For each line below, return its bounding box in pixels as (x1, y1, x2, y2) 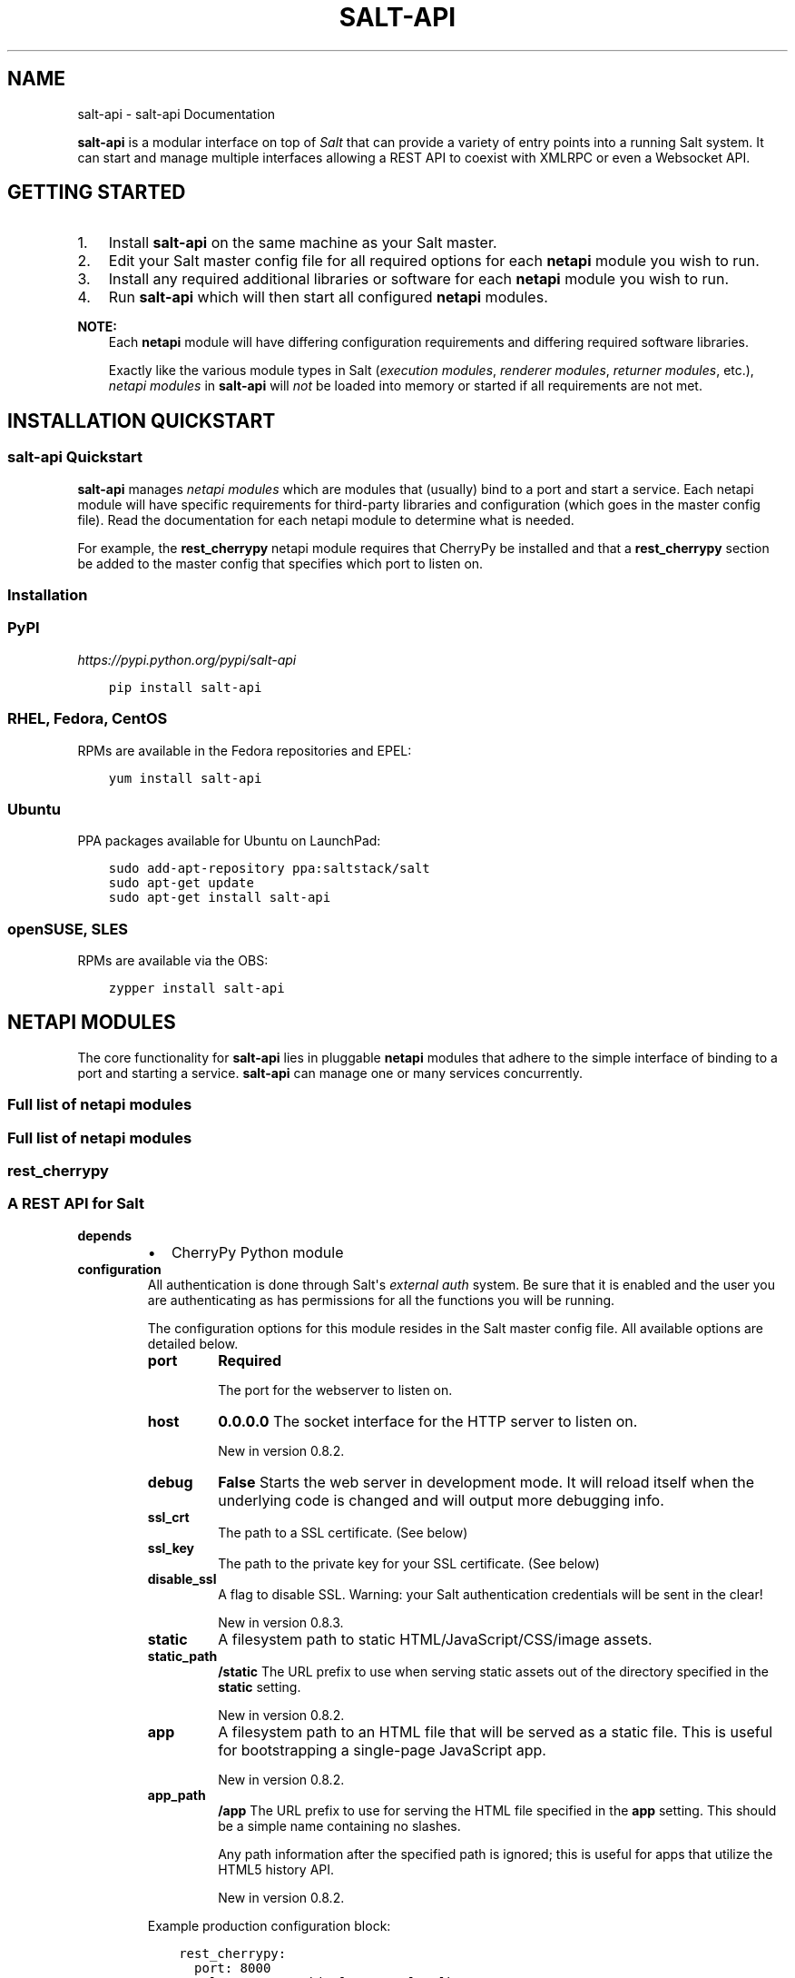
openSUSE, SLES (7, 919, 129, 938)
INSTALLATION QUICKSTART (7, 409, 276, 432)
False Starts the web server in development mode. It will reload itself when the (218, 1472, 754, 1491)
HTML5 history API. (218, 1861, 335, 1877)
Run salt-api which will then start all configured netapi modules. (108, 288, 548, 307)
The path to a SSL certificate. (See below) (218, 1524, 468, 1540)
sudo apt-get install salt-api (108, 890, 331, 905)
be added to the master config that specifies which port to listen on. (77, 555, 484, 571)
